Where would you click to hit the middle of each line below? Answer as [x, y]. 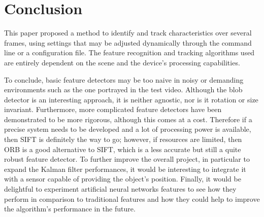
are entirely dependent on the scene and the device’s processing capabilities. [122, 62]
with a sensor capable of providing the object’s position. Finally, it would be [123, 179]
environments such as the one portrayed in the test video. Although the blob [123, 89]
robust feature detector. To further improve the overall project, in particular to [127, 159]
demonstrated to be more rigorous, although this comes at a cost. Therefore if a [128, 119]
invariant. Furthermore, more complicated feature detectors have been [113, 109]
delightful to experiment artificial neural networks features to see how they [120, 189]
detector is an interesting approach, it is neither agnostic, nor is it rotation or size [131, 99]
